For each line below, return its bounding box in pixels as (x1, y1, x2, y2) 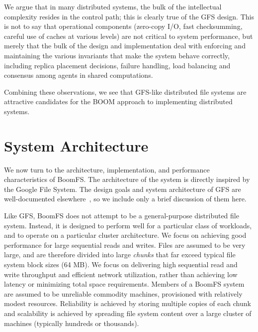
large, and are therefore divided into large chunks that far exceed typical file (4, 249, 236, 260)
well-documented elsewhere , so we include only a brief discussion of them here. (4, 193, 247, 204)
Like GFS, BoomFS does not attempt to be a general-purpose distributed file (4, 210, 239, 221)
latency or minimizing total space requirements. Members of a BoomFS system (4, 279, 245, 289)
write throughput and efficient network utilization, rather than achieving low (4, 269, 238, 279)
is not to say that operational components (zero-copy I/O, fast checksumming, (4, 21, 243, 31)
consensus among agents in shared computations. (4, 70, 153, 80)
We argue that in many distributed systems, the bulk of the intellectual (4, 1, 222, 11)
